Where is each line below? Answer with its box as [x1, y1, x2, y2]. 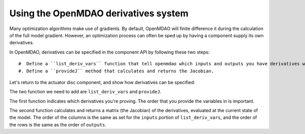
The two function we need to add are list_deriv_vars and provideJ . [9, 89, 162, 95]
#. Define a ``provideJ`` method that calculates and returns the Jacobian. [18, 68, 215, 74]
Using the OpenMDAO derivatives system [9, 8, 189, 19]
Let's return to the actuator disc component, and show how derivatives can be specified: [9, 79, 196, 85]
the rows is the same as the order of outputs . [9, 121, 107, 127]
